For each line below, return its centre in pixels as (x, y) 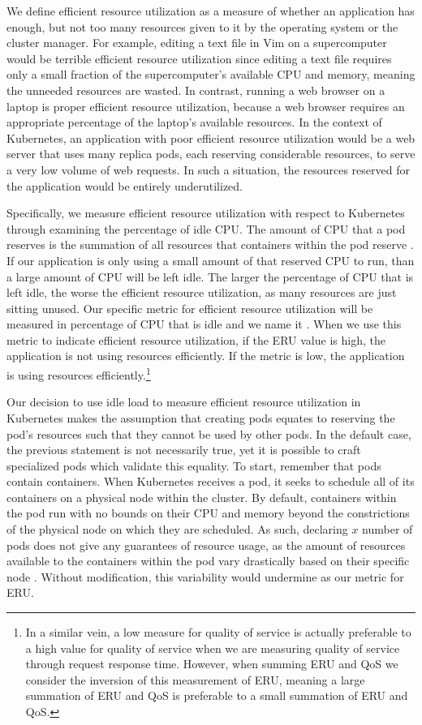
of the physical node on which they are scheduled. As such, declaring (177, 529)
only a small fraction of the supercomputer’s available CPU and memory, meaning (211, 74)
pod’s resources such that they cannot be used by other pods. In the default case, (209, 433)
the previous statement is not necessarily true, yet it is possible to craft (184, 450)
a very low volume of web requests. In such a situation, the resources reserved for (208, 169)
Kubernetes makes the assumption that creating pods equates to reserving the (201, 417)
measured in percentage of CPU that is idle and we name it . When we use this (204, 324)
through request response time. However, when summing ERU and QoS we (212, 664)
